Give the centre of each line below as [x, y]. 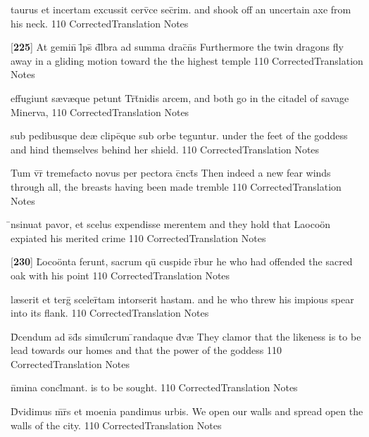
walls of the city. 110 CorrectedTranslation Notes [116, 425]
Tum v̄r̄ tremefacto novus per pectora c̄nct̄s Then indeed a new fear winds [171, 173]
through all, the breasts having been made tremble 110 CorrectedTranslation [176, 186]
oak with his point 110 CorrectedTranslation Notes [120, 275]
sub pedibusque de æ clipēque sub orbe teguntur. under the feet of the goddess [179, 135]
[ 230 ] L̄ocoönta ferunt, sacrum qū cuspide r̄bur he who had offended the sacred [182, 261]
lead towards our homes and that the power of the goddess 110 [146, 350]
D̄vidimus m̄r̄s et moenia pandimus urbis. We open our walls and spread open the [187, 411]
